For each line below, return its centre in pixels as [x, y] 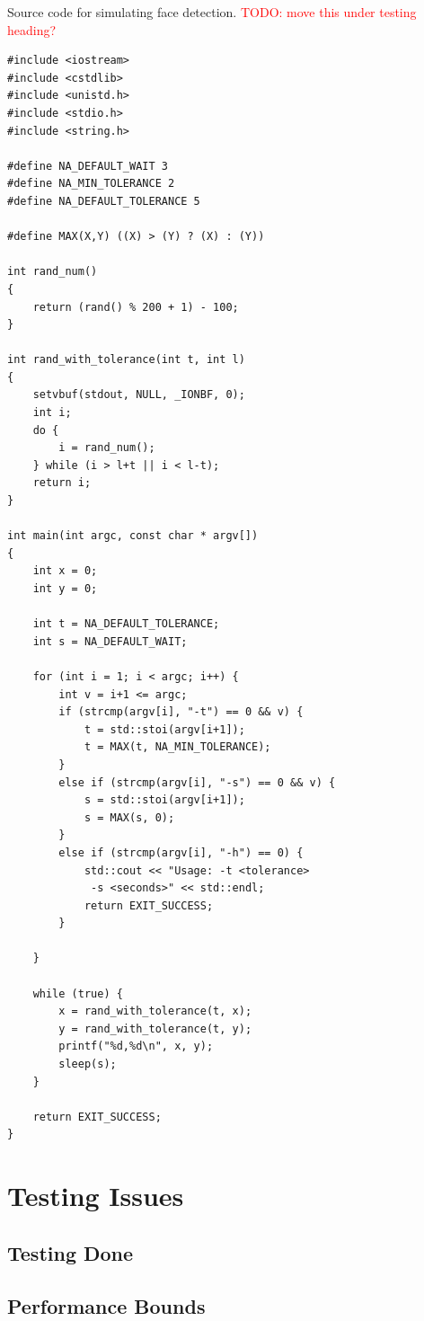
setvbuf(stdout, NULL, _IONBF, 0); [139, 395]
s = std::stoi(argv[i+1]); [164, 800]
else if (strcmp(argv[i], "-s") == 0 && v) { [197, 782]
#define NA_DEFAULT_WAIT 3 [88, 166]
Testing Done [71, 1252]
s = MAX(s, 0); [129, 817]
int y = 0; [65, 589]
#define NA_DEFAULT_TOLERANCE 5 [104, 201]
